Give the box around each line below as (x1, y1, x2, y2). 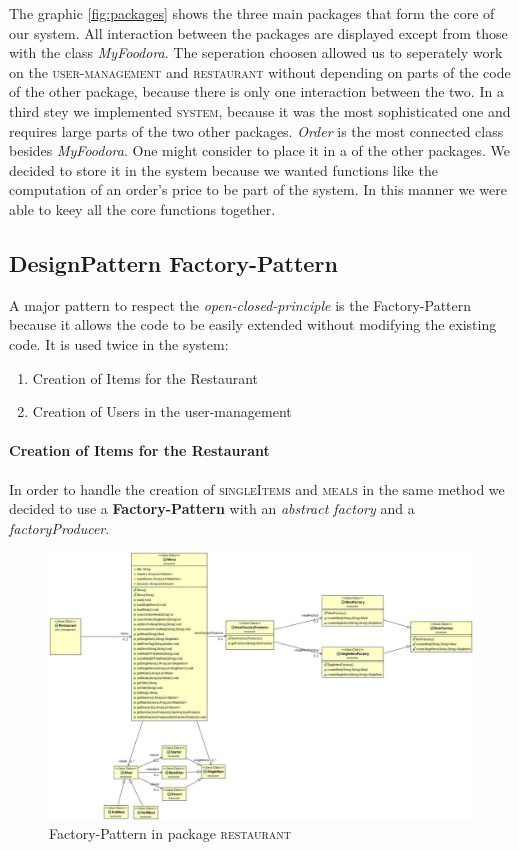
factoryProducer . (9, 517, 110, 538)
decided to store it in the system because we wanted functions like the (9, 159, 438, 180)
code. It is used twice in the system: (9, 333, 229, 354)
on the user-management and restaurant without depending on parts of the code (9, 61, 511, 82)
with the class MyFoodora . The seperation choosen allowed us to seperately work (9, 42, 503, 63)
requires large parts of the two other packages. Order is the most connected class (9, 120, 504, 141)
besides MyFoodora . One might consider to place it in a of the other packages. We (9, 140, 510, 161)
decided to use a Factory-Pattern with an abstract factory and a (9, 498, 415, 519)
